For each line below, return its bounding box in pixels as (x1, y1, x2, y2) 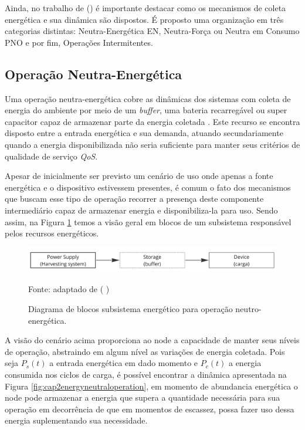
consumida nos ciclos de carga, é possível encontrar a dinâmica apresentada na (5, 368, 287, 380)
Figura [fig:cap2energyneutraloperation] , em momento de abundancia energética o (5, 380, 298, 392)
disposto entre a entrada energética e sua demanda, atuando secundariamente (5, 127, 283, 139)
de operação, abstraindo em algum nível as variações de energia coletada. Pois (5, 345, 285, 357)
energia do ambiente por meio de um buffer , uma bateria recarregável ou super (5, 104, 287, 116)
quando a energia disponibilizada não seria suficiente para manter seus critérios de (5, 138, 300, 150)
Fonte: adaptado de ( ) (28, 283, 110, 295)
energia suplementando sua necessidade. (5, 414, 148, 426)
